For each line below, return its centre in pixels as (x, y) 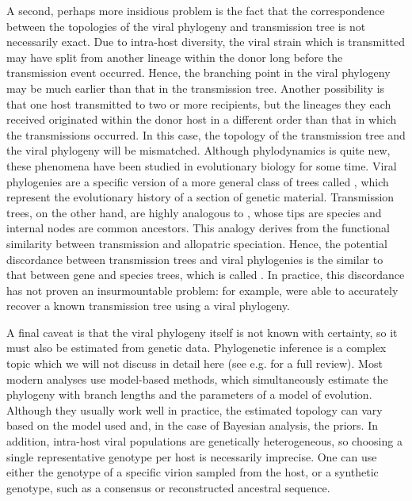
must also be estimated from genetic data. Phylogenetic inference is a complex (196, 348)
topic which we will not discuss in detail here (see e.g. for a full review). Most (195, 363)
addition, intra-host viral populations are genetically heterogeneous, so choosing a (204, 441)
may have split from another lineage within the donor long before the (175, 57)
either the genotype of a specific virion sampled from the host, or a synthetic (193, 472)
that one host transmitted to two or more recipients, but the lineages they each (199, 103)
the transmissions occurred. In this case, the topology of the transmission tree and (206, 134)
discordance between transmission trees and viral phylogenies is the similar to (195, 259)
